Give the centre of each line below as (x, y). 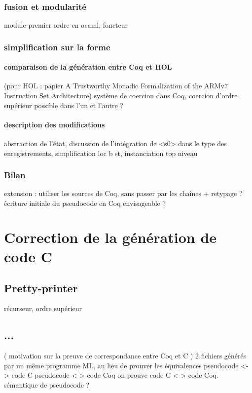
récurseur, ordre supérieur (43, 308)
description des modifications (54, 124)
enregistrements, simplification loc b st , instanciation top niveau (101, 153)
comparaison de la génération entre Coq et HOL (88, 67)
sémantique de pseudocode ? (47, 384)
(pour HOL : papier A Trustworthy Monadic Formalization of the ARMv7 (116, 86)
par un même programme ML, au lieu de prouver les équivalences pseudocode (121, 365)
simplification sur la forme (57, 47)
